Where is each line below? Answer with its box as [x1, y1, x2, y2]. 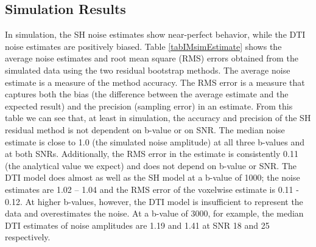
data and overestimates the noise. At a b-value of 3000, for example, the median [5, 207, 304, 220]
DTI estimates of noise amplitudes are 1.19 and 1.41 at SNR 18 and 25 [5, 218, 270, 231]
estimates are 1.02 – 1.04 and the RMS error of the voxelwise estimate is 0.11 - [5, 183, 299, 195]
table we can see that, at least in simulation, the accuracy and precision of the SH [5, 111, 311, 124]
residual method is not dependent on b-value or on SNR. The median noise [5, 123, 285, 136]
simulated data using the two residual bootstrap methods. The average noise [5, 63, 290, 76]
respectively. [5, 231, 51, 243]
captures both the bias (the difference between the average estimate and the [5, 88, 289, 100]
